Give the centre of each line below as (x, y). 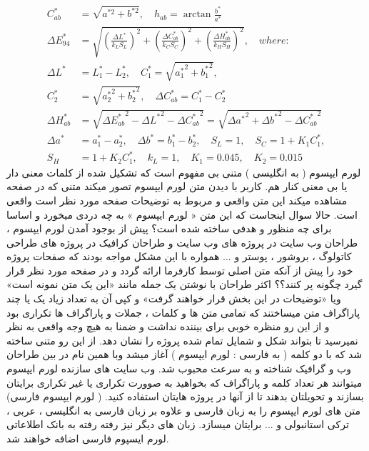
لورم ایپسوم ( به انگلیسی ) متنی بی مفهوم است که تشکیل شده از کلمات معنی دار (184, 172)
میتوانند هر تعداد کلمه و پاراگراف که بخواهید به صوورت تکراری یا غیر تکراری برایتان (184, 382)
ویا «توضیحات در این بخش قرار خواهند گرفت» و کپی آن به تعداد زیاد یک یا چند (174, 298)
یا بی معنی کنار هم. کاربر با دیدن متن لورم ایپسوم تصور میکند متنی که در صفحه (177, 186)
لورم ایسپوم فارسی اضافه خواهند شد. (88, 438)
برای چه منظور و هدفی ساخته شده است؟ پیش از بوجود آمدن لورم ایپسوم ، (169, 228)
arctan (197, 15)
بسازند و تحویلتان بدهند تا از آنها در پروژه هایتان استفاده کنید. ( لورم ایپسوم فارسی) (185, 396)
